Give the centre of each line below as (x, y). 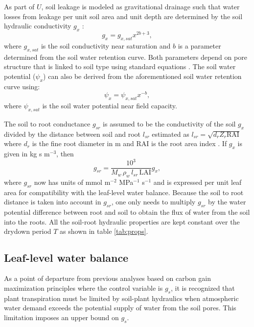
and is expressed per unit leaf (197, 182)
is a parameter (199, 45)
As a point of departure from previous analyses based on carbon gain (107, 278)
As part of (19, 6)
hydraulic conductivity (38, 26)
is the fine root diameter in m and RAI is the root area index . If (129, 143)
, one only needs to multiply (153, 202)
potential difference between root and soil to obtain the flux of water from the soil (127, 212)
